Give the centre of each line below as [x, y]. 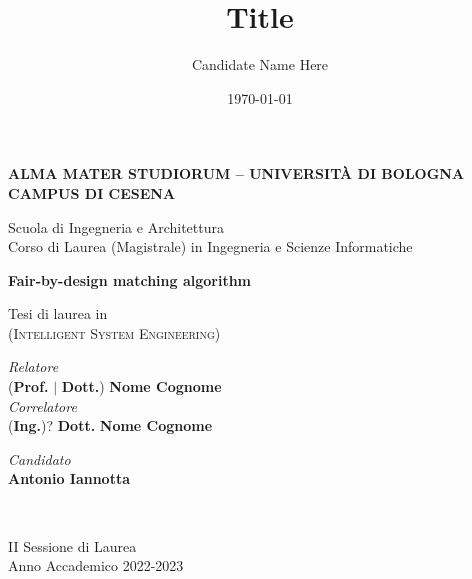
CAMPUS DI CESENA [92, 192]
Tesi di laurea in [58, 313]
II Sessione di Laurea [72, 545]
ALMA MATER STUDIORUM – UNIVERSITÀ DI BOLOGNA [236, 173]
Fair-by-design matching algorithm [130, 279]
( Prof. [28, 386]
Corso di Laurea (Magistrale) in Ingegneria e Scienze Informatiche [210, 246]
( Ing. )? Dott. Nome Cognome [110, 425]
